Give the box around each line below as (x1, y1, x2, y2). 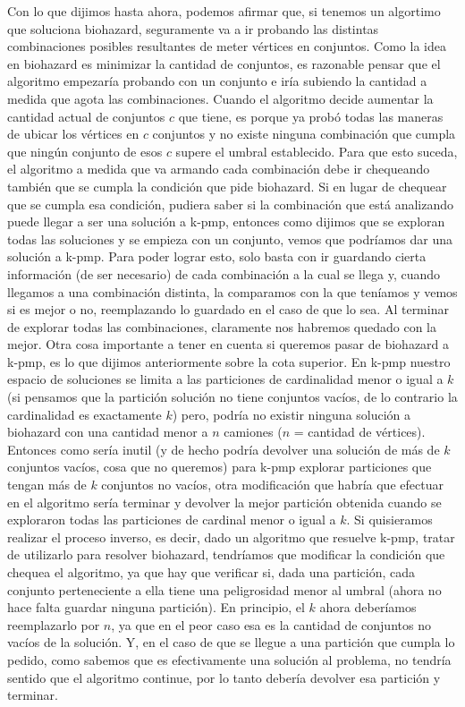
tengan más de (7, 475, 87, 494)
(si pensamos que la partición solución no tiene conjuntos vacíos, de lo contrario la (7, 388, 458, 406)
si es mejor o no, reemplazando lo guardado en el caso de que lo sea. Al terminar (7, 300, 449, 319)
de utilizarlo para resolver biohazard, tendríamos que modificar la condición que (7, 545, 445, 564)
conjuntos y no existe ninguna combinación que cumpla (152, 124, 456, 143)
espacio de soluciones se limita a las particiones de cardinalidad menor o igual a (7, 370, 444, 388)
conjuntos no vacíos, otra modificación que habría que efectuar (101, 475, 444, 494)
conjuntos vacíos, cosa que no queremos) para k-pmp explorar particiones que (7, 457, 432, 476)
